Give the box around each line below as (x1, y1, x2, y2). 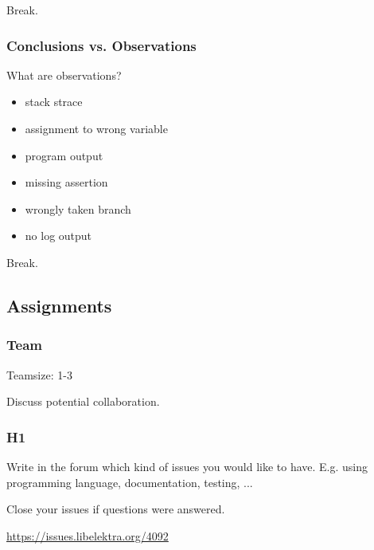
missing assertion (25, 174, 108, 191)
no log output (25, 227, 92, 244)
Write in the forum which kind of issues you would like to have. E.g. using (6, 458, 368, 474)
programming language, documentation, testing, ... (6, 473, 253, 490)
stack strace (25, 93, 83, 110)
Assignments (6, 293, 112, 317)
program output (25, 147, 103, 163)
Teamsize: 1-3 (6, 366, 72, 383)
